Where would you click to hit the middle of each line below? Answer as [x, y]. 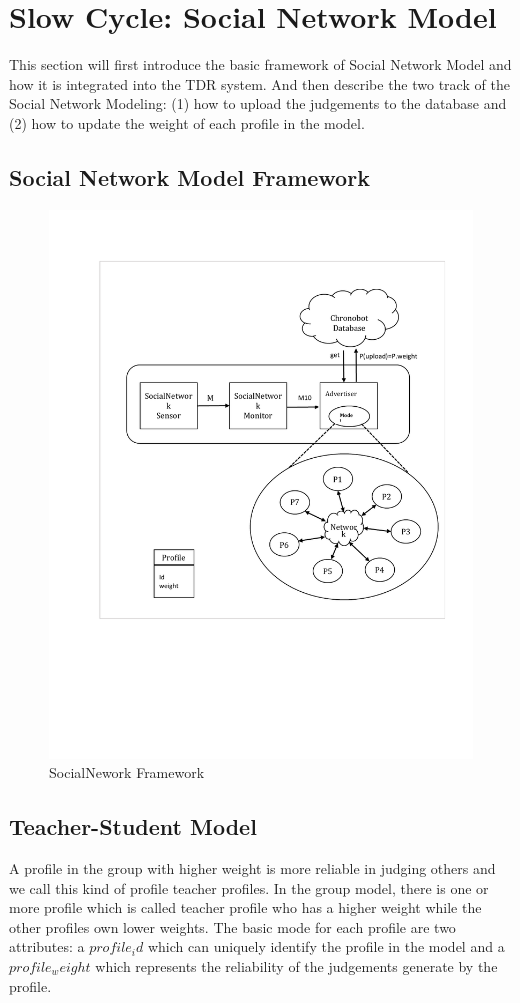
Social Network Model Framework [189, 176]
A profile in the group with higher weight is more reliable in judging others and [252, 867]
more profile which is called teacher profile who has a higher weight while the [245, 907]
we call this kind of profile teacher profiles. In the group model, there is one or [249, 887]
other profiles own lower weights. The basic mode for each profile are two [232, 926]
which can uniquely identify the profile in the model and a [326, 946]
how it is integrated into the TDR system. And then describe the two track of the [259, 83]
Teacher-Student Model [133, 826]
